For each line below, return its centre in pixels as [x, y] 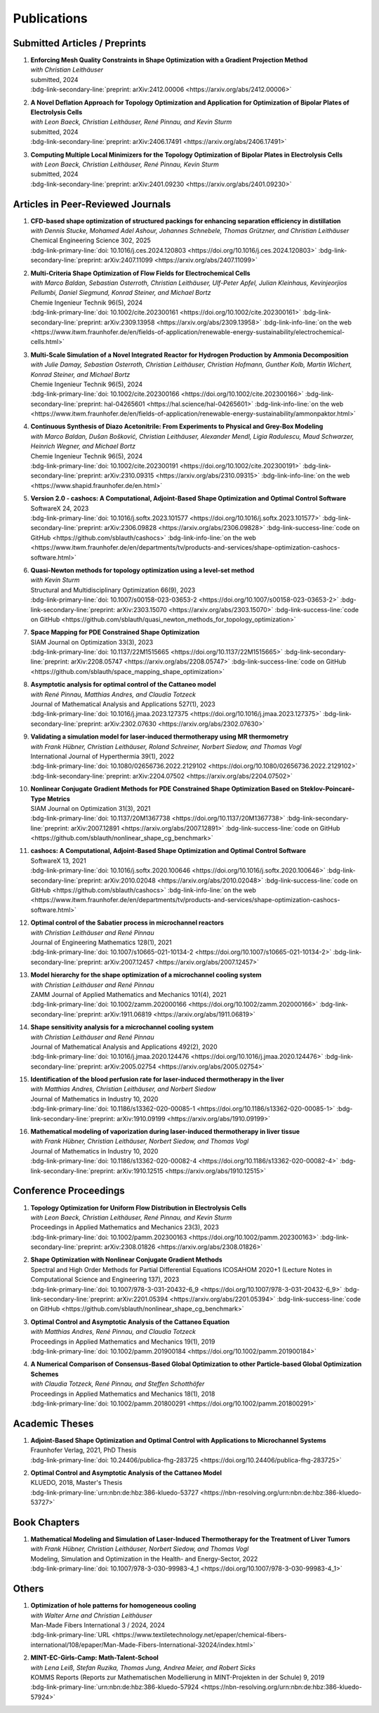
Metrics [58, 799]
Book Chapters [46, 1522]
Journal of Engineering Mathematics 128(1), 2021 [101, 942]
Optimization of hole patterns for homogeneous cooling [113, 1606]
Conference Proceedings [69, 1191]
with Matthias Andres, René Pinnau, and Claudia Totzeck [113, 1332]
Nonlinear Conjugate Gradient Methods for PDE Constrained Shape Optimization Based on [165, 789]
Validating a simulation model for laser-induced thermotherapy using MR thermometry [160, 736]
